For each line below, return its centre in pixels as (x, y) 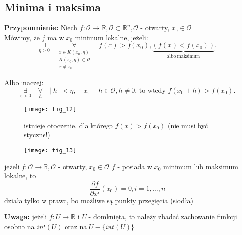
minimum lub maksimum (200, 166)
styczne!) (37, 135)
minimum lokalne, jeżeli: (111, 37)
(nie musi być (188, 125)
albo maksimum (184, 56)
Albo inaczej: (24, 82)
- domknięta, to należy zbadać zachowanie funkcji (163, 217)
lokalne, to (20, 176)
